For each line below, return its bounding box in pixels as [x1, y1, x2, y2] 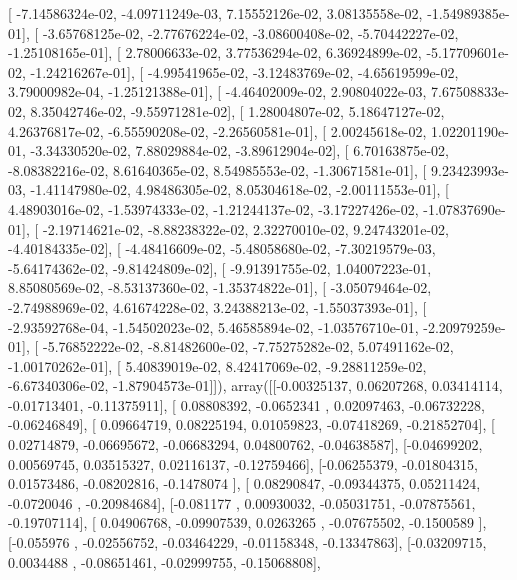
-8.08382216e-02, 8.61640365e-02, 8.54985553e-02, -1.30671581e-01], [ [8, 159, 427, 180]
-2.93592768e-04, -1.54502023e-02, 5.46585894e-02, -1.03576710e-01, [8, 316, 419, 337]
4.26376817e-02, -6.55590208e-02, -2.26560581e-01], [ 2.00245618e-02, [8, 120, 427, 141]
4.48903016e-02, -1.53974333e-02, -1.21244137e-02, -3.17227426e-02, [8, 198, 419, 219]
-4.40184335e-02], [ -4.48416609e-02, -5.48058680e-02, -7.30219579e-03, [8, 238, 436, 259]
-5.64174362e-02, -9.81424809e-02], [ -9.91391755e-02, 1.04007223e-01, [8, 257, 432, 278]
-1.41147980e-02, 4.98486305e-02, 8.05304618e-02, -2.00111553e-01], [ [30, 179, 449, 200]
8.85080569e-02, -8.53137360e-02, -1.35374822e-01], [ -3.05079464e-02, [8, 277, 432, 298]
